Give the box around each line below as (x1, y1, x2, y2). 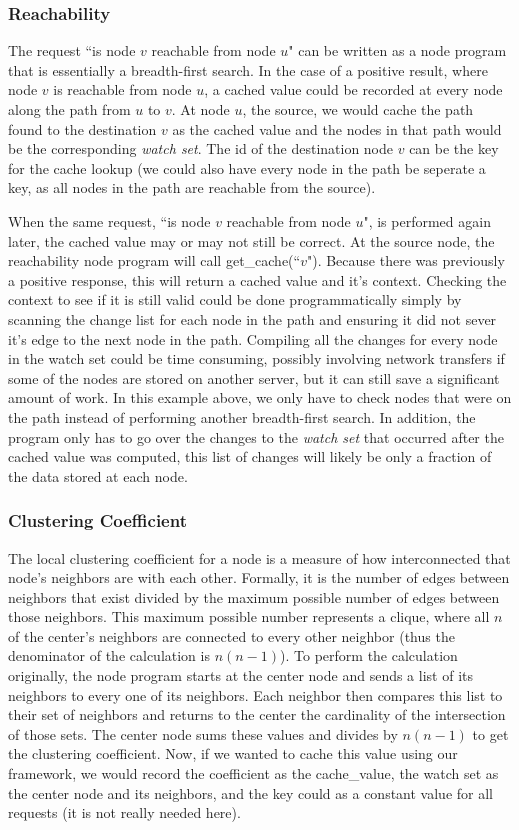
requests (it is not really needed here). (8, 802, 241, 823)
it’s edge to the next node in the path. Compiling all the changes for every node (8, 328, 498, 349)
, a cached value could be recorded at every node (204, 79, 503, 100)
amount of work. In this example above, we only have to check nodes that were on (8, 387, 512, 408)
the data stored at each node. (8, 465, 188, 486)
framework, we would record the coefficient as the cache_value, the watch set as (8, 763, 499, 784)
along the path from (8, 99, 131, 119)
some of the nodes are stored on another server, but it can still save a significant (8, 367, 500, 388)
